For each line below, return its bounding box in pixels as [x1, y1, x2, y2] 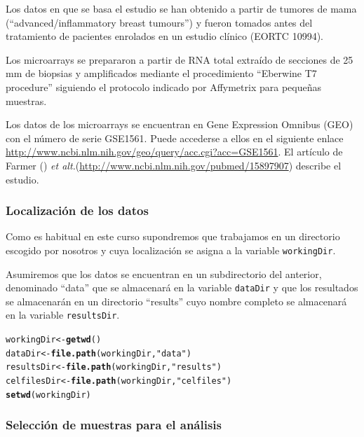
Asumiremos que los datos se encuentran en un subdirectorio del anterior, [6, 266, 322, 281]
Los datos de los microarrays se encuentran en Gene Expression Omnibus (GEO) [6, 117, 353, 132]
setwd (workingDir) [6, 389, 91, 400]
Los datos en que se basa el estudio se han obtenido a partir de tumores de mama [6, 1, 357, 15]
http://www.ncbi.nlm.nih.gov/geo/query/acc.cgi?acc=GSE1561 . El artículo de [6, 144, 343, 159]
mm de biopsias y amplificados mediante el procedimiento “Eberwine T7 [6, 66, 317, 81]
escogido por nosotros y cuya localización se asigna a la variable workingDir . [6, 242, 336, 257]
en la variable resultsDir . [6, 307, 120, 322]
